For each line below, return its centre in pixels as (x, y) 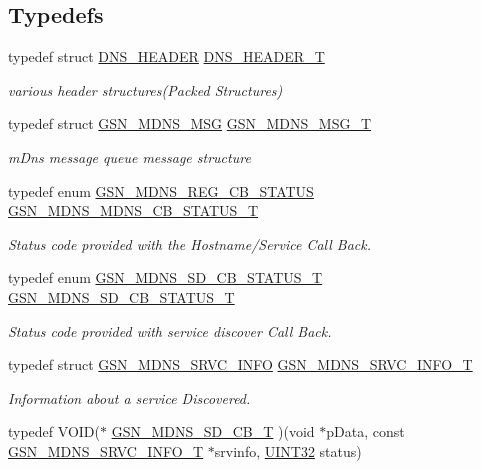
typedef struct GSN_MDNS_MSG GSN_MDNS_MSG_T (190, 123)
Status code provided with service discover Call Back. (170, 330)
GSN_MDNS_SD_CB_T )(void (213, 431)
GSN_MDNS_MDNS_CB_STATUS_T (133, 210)
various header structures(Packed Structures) (145, 89)
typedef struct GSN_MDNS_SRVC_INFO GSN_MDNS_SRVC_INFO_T (240, 364)
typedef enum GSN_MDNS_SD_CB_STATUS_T (165, 277)
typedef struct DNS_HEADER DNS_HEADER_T (166, 56)
